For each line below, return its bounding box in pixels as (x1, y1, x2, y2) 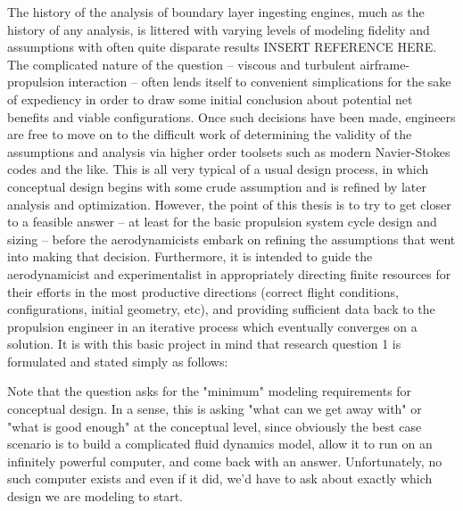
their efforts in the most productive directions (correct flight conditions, (7, 282, 399, 301)
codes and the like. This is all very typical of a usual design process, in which (7, 160, 429, 178)
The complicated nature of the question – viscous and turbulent (7, 54, 356, 73)
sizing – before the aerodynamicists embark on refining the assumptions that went (7, 229, 456, 248)
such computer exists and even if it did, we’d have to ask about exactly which (7, 469, 433, 488)
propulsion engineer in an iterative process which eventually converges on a (7, 317, 418, 335)
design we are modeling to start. (7, 487, 183, 506)
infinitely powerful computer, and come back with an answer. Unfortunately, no (7, 451, 442, 470)
